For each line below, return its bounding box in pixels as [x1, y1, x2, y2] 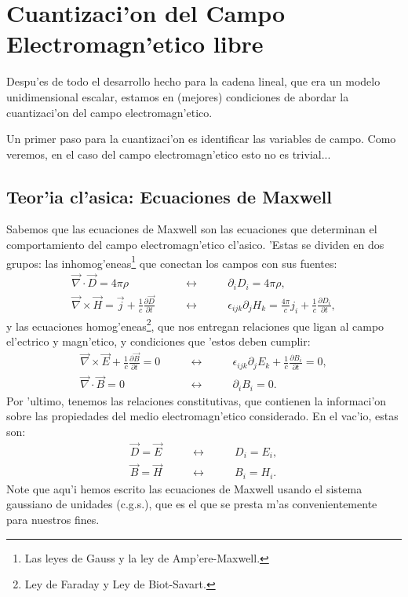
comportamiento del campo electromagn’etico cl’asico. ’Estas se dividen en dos [6, 236, 384, 253]
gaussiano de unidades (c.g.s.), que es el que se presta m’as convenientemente [6, 496, 377, 512]
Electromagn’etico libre [6, 27, 264, 60]
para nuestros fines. [6, 511, 100, 528]
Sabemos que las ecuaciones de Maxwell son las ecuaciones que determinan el [6, 221, 377, 237]
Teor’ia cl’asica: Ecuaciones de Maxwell [6, 184, 332, 208]
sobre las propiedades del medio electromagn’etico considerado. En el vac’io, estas [6, 408, 399, 424]
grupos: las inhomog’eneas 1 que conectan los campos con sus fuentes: [6, 252, 337, 271]
